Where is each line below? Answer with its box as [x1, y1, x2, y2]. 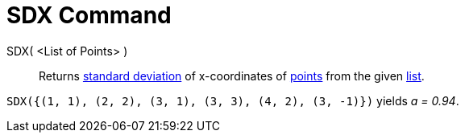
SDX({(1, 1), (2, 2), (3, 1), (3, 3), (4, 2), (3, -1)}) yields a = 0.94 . [6, 93, 459, 108]
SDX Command [6, 2, 172, 29]
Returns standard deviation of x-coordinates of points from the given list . [39, 68, 425, 83]
